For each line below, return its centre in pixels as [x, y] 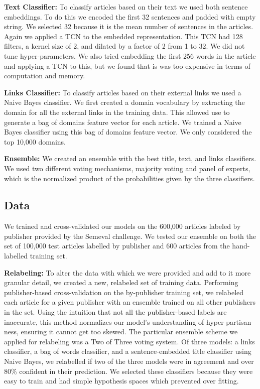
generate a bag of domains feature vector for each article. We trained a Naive [123, 122]
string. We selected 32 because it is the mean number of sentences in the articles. [129, 26]
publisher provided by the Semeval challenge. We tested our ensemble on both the [130, 236]
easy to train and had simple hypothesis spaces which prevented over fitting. [121, 381]
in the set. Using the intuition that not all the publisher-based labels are [115, 312]
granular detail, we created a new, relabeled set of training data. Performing [121, 282]
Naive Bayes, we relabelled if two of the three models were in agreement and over [129, 361]
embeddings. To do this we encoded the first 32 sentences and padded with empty [130, 16]
